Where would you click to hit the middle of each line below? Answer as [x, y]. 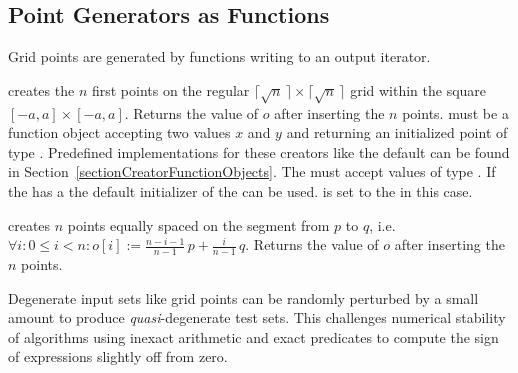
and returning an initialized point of [397, 132]
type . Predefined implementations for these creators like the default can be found [259, 151]
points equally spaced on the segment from [198, 224]
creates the [41, 89]
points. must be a [455, 112]
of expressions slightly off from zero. [118, 356]
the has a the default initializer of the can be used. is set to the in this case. [240, 190]
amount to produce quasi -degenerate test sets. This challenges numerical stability [257, 317]
